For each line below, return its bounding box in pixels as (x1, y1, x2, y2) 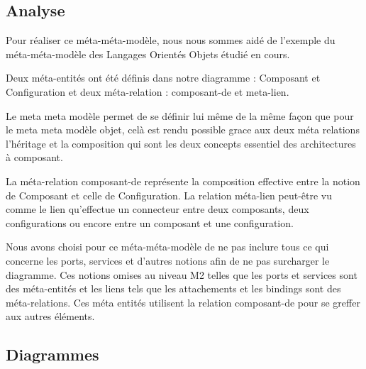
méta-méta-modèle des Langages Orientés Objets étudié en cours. (6, 46, 290, 61)
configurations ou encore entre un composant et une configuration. (6, 215, 294, 230)
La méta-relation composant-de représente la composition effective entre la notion (6, 173, 360, 188)
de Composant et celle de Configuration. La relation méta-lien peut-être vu (6, 187, 333, 202)
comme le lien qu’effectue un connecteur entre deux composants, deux (6, 202, 309, 216)
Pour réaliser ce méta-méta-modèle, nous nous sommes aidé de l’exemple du (6, 33, 335, 48)
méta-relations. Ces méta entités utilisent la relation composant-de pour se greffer (6, 294, 360, 309)
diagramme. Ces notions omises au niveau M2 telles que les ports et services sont (6, 267, 357, 282)
